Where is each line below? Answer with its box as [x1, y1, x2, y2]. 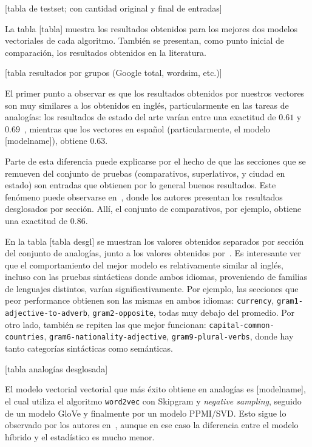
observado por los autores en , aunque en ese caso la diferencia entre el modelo [5, 418, 299, 431]
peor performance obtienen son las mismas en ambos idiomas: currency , [5, 294, 274, 307]
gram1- [276, 297, 303, 306]
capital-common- [209, 321, 274, 330]
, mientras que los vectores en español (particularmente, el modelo [24, 122, 270, 135]
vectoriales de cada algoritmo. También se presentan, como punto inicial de [5, 34, 284, 47]
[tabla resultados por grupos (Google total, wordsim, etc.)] [5, 66, 222, 79]
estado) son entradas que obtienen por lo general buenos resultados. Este [5, 179, 276, 191]
